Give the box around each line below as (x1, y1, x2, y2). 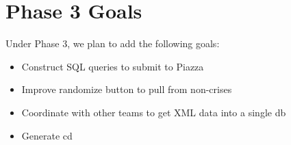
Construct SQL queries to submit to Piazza (21, 59, 204, 73)
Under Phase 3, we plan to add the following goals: (5, 36, 220, 51)
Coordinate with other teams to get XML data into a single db (21, 105, 286, 119)
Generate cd (21, 128, 73, 142)
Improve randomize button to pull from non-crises (21, 82, 232, 96)
